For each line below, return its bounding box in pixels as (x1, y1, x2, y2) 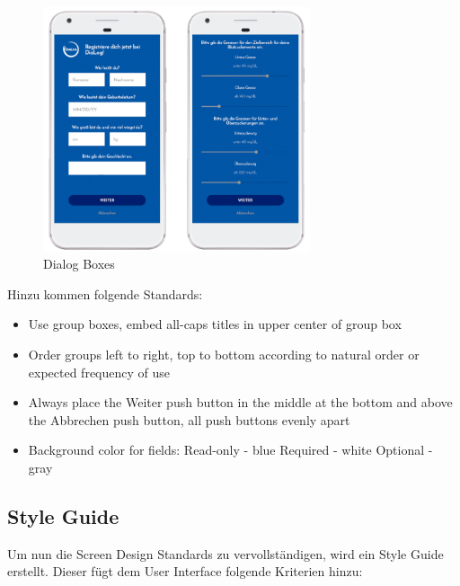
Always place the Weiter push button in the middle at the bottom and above (28, 393, 453, 412)
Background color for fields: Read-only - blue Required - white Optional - (28, 440, 433, 459)
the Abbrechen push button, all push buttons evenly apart (28, 410, 350, 429)
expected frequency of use (28, 362, 171, 381)
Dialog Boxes (43, 254, 115, 273)
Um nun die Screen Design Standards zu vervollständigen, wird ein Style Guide (7, 544, 444, 563)
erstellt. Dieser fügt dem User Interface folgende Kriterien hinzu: (7, 562, 363, 581)
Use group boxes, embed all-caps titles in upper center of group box (28, 315, 402, 333)
